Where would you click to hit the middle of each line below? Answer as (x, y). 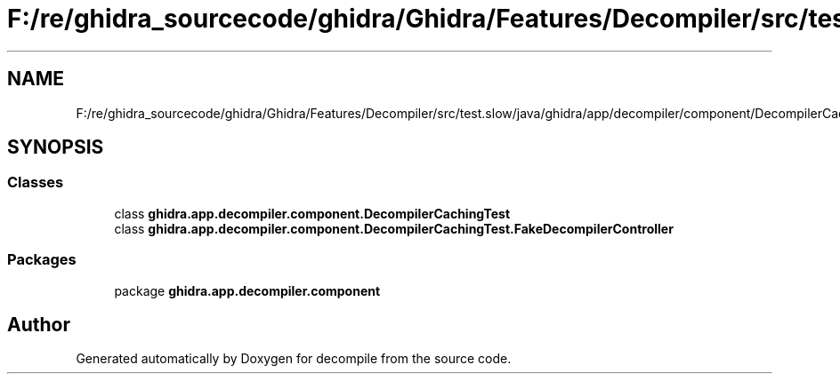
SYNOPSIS (56, 147)
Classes (36, 183)
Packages (42, 260)
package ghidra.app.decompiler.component (247, 290)
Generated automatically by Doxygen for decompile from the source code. (294, 359)
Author (39, 324)
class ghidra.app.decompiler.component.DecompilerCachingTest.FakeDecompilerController (394, 228)
